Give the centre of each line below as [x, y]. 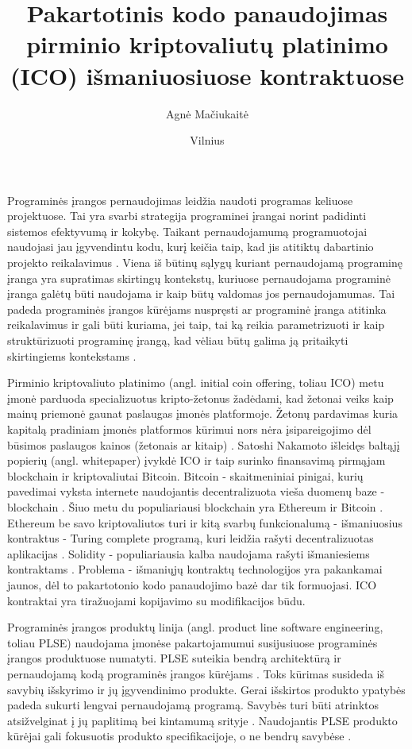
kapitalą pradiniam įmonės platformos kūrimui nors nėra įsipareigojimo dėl [189, 429]
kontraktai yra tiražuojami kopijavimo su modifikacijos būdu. [156, 600]
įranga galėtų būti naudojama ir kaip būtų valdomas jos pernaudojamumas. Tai [201, 293]
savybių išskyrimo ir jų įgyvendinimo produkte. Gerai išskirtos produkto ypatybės [206, 689]
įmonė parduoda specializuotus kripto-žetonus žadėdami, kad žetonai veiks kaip [200, 398]
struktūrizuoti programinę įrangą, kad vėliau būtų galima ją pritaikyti [178, 340]
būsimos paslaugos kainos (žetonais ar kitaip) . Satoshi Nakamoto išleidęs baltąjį [204, 444]
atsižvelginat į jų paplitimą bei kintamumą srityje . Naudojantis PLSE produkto [202, 720]
